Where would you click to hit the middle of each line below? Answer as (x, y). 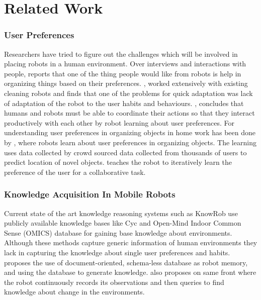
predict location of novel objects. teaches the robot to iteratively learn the (118, 162)
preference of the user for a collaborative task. (75, 172)
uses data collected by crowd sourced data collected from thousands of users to (125, 152)
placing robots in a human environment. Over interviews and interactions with (125, 64)
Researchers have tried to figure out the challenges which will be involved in (121, 54)
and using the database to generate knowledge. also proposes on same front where (130, 272)
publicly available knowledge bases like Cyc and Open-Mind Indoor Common (123, 223)
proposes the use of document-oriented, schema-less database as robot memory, (126, 262)
